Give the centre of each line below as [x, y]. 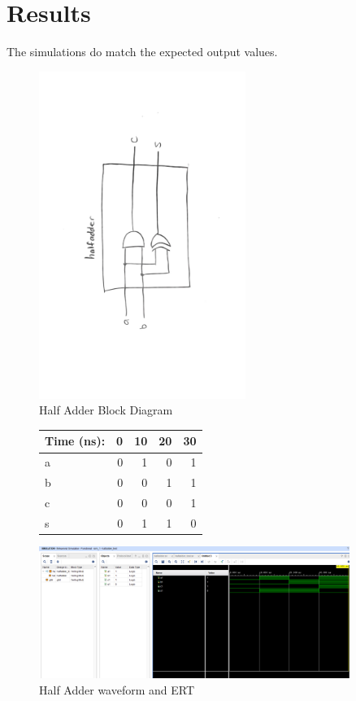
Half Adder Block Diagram [106, 410]
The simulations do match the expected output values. [142, 52]
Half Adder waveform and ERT [117, 689]
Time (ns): [75, 441]
